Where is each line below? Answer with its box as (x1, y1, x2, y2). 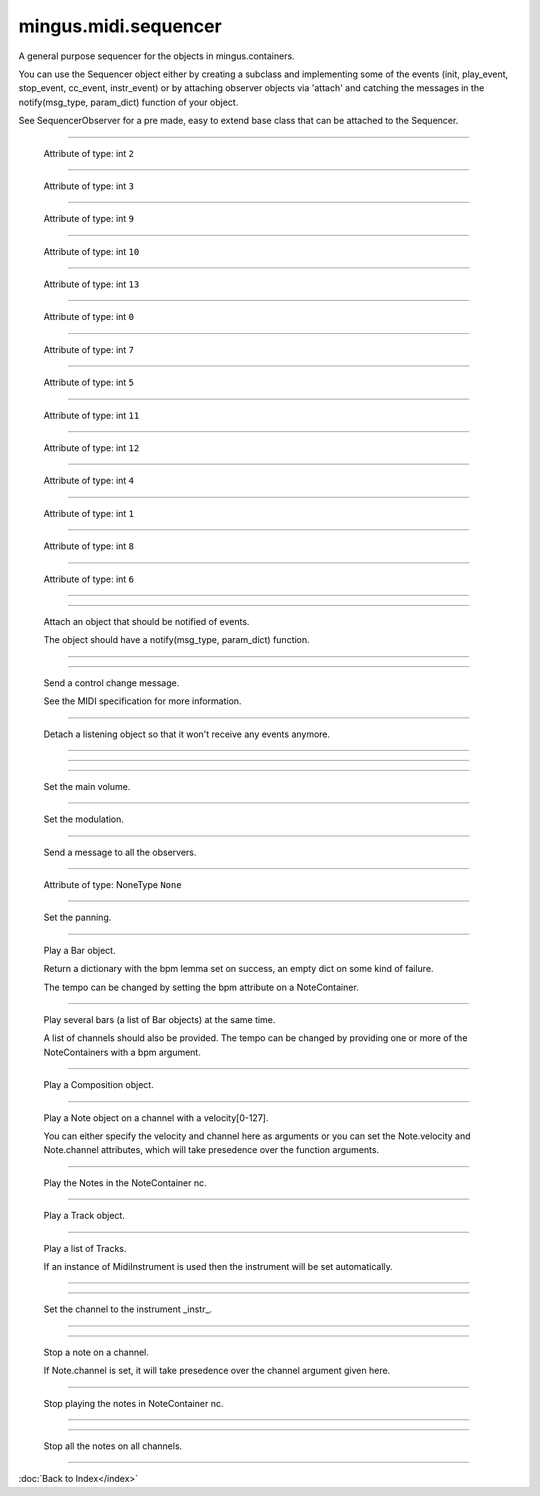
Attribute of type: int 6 (43, 573, 135, 585)
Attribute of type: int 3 (43, 180, 135, 192)
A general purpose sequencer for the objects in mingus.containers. (18, 50, 295, 62)
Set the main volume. (43, 780, 131, 792)
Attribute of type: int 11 (43, 409, 140, 421)
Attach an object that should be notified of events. (43, 615, 250, 627)
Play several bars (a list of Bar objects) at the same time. (43, 1014, 276, 1026)
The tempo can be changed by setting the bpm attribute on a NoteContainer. (43, 981, 359, 993)
